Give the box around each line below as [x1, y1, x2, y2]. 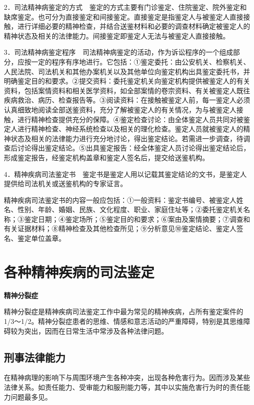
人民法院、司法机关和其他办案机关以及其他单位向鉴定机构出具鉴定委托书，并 [4, 66, 250, 76]
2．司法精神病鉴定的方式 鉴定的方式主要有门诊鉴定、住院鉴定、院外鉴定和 [4, 2, 247, 12]
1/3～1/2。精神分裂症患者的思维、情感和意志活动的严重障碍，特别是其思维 [4, 316, 243, 326]
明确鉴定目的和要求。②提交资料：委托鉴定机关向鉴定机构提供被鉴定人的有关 [4, 76, 250, 86]
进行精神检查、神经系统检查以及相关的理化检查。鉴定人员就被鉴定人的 [17, 124, 243, 134]
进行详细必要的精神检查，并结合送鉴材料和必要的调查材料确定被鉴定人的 [17, 21, 250, 31]
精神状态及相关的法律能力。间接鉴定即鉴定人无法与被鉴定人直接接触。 [4, 30, 230, 41]
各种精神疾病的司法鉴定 [4, 261, 155, 281]
